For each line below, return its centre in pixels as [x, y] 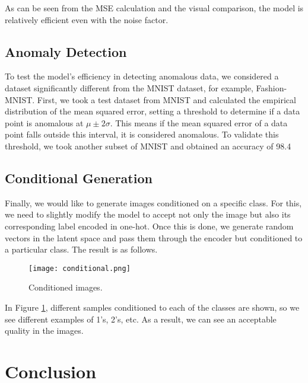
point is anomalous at [44, 122]
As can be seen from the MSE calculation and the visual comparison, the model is [154, 8]
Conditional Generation [79, 178]
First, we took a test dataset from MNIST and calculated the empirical [166, 99]
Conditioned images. [66, 287]
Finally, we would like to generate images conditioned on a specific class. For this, [153, 202]
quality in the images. [44, 331]
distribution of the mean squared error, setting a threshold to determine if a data [153, 111]
